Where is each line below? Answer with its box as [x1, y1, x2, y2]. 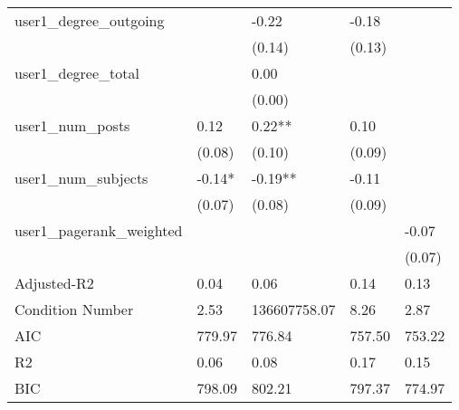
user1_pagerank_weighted [14, 220, 183, 241]
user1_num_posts [14, 115, 130, 136]
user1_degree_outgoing [14, 10, 165, 31]
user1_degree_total [14, 62, 139, 83]
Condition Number [14, 299, 134, 319]
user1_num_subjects [14, 167, 148, 188]
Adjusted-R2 [14, 272, 94, 293]
